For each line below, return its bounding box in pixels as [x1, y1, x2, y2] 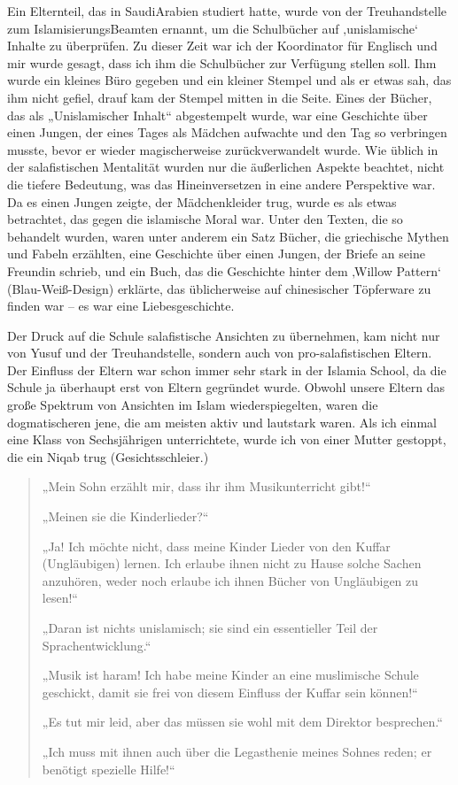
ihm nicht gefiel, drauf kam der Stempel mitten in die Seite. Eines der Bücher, [7, 88, 432, 106]
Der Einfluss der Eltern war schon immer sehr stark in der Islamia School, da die [7, 360, 446, 379]
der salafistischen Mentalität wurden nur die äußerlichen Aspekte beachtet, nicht [7, 158, 445, 176]
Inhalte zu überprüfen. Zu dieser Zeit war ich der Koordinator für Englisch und [7, 36, 438, 55]
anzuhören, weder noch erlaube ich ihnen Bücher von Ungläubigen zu [42, 571, 419, 589]
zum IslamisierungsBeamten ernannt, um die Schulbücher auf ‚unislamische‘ [7, 19, 418, 37]
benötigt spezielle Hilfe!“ [42, 759, 175, 778]
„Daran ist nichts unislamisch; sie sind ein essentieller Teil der [42, 619, 378, 636]
